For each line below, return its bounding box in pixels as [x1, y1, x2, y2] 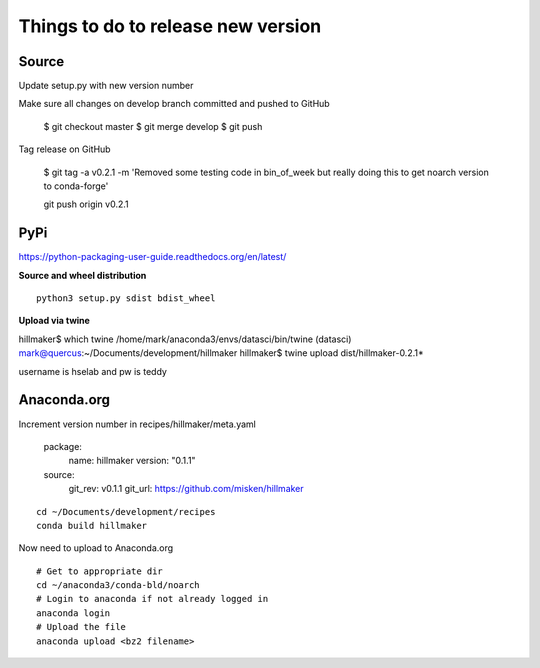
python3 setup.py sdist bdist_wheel [36, 293, 216, 304]
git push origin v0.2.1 [43, 198, 129, 210]
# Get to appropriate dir [36, 565, 164, 577]
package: [43, 440, 82, 452]
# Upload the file [36, 621, 127, 633]
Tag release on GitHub [18, 143, 111, 155]
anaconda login [36, 607, 111, 619]
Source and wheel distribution [18, 269, 147, 281]
